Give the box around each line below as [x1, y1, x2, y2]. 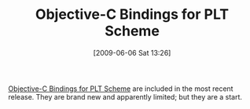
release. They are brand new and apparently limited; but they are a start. [8, 92, 242, 101]
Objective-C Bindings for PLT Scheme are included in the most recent [8, 84, 233, 93]
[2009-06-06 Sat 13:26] [93, 48, 171, 57]
